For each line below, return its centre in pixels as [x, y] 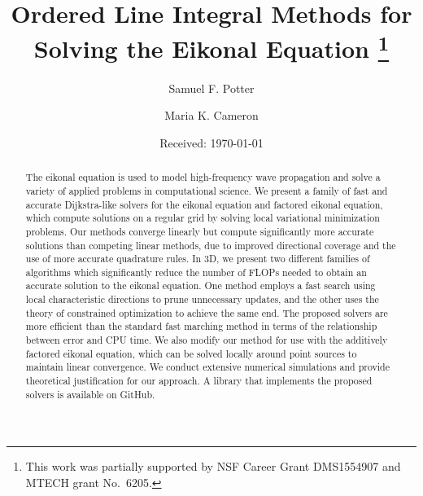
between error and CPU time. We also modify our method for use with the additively [207, 340]
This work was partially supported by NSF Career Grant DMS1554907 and [213, 466]
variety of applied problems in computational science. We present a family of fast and [207, 190]
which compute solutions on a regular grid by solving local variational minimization [203, 218]
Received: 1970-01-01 [211, 142]
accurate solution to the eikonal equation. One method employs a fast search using [201, 285]
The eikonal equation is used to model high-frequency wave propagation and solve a [203, 177]
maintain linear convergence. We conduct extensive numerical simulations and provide [208, 367]
